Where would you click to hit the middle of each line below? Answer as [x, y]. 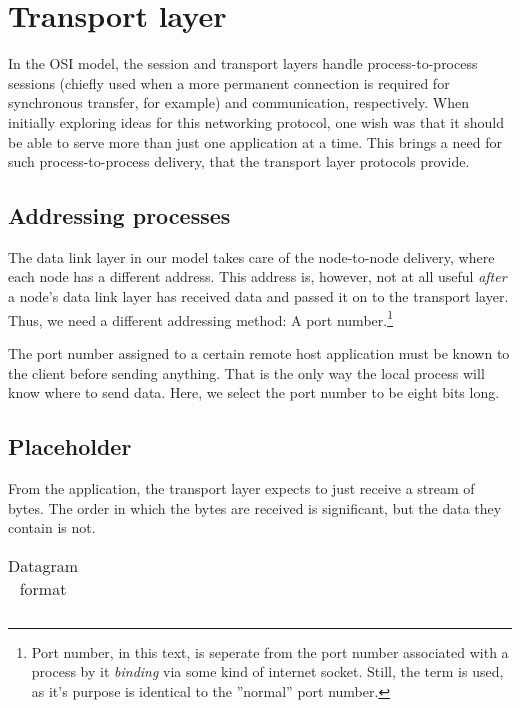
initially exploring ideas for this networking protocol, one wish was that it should [256, 121]
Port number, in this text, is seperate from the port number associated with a [270, 651]
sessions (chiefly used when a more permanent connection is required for [229, 82]
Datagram [43, 565]
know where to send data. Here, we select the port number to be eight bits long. [254, 392]
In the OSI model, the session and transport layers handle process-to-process [243, 63]
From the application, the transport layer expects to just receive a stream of [241, 487]
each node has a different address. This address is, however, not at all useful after [257, 276]
